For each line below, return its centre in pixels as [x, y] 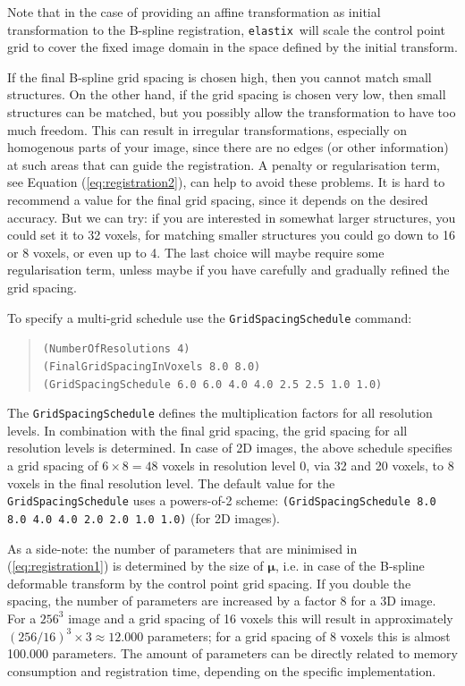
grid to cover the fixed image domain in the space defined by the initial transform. [232, 47]
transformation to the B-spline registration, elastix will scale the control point [226, 29]
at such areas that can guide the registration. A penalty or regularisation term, [224, 164]
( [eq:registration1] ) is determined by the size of [135, 566]
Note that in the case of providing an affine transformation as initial [194, 12]
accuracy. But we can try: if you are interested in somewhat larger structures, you [232, 217]
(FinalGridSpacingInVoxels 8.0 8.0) [152, 366]
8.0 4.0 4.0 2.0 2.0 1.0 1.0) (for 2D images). [144, 517]
